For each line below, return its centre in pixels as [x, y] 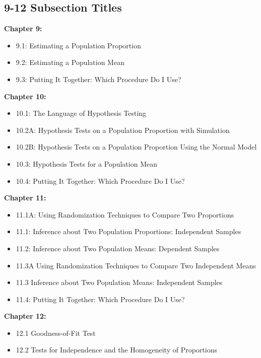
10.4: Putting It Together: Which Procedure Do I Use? [100, 181]
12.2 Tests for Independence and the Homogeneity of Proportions [116, 350]
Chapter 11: [25, 198]
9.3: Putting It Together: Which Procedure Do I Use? [99, 79]
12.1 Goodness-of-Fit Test [56, 333]
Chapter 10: [25, 96]
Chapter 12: [25, 316]
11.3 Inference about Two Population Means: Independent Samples [119, 282]
